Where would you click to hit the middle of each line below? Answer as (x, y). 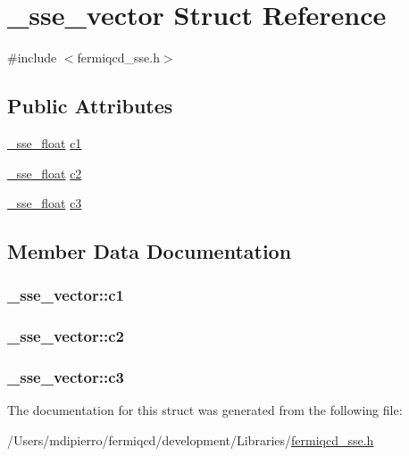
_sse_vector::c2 (66, 336)
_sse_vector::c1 (66, 295)
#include (32, 58)
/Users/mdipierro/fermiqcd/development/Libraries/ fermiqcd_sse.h (191, 439)
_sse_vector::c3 (66, 377)
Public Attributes (90, 106)
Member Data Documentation (150, 251)
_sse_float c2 (45, 173)
